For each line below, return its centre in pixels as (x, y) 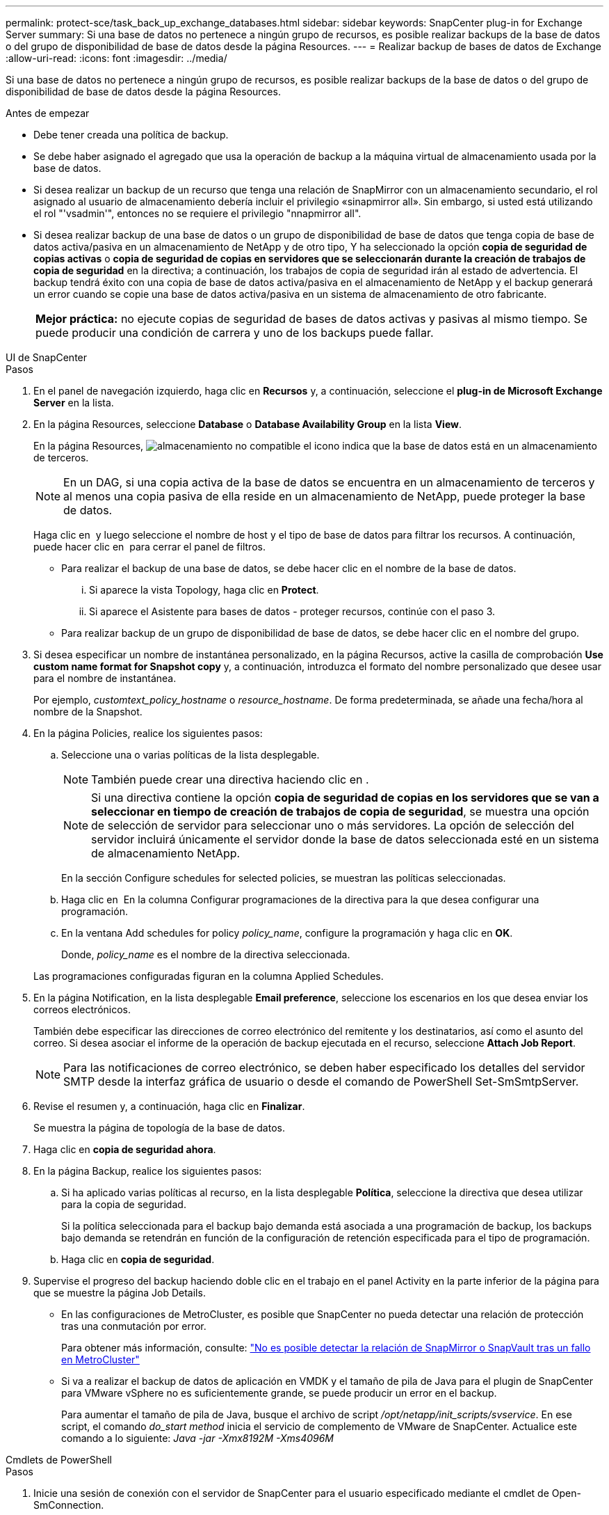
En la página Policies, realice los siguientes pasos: (148, 733)
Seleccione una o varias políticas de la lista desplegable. (190, 755)
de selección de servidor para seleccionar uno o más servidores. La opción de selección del (333, 825)
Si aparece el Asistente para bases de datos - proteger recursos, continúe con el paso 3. (292, 611)
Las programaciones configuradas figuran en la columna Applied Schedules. (209, 976)
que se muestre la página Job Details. (120, 1293)
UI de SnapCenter (47, 357)
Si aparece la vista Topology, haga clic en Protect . (204, 590)
